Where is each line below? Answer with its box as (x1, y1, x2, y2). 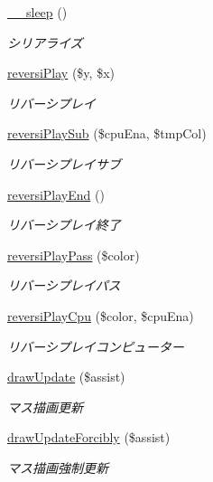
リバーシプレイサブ (7, 154, 121, 173)
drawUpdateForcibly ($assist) (7, 428, 171, 447)
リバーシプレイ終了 (7, 215, 121, 234)
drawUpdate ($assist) (7, 367, 125, 386)
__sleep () (7, 3, 68, 21)
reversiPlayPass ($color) (7, 245, 140, 264)
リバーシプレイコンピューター (7, 336, 184, 355)
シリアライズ (7, 33, 83, 52)
